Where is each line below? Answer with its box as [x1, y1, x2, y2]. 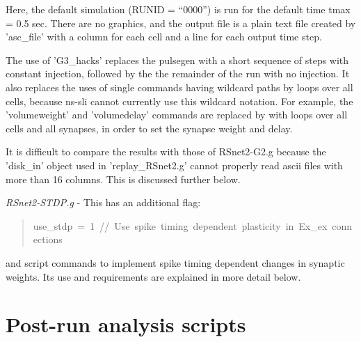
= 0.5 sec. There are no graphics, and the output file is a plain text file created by [6, 15, 356, 30]
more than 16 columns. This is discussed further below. [6, 171, 241, 186]
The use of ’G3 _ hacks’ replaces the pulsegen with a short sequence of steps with [6, 52, 349, 67]
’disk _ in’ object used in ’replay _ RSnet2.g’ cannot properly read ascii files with [6, 157, 343, 172]
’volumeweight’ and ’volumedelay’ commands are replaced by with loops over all [6, 107, 348, 122]
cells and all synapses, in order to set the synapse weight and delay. [6, 121, 293, 135]
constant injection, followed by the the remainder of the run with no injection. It [6, 66, 350, 81]
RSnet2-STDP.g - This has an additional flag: [6, 195, 201, 210]
